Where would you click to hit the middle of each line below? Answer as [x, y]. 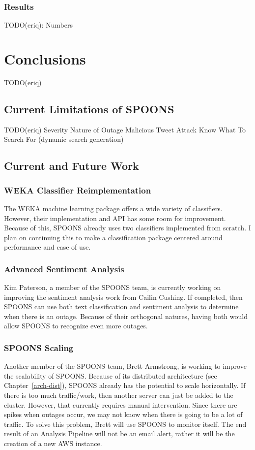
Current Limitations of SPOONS [89, 109]
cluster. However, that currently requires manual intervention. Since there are [121, 404]
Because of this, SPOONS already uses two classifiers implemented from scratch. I [127, 228]
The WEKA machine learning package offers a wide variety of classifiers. [113, 208]
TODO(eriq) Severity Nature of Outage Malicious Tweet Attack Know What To [125, 129]
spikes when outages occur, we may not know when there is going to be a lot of [123, 414]
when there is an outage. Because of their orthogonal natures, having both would [126, 316]
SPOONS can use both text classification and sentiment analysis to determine [121, 306]
